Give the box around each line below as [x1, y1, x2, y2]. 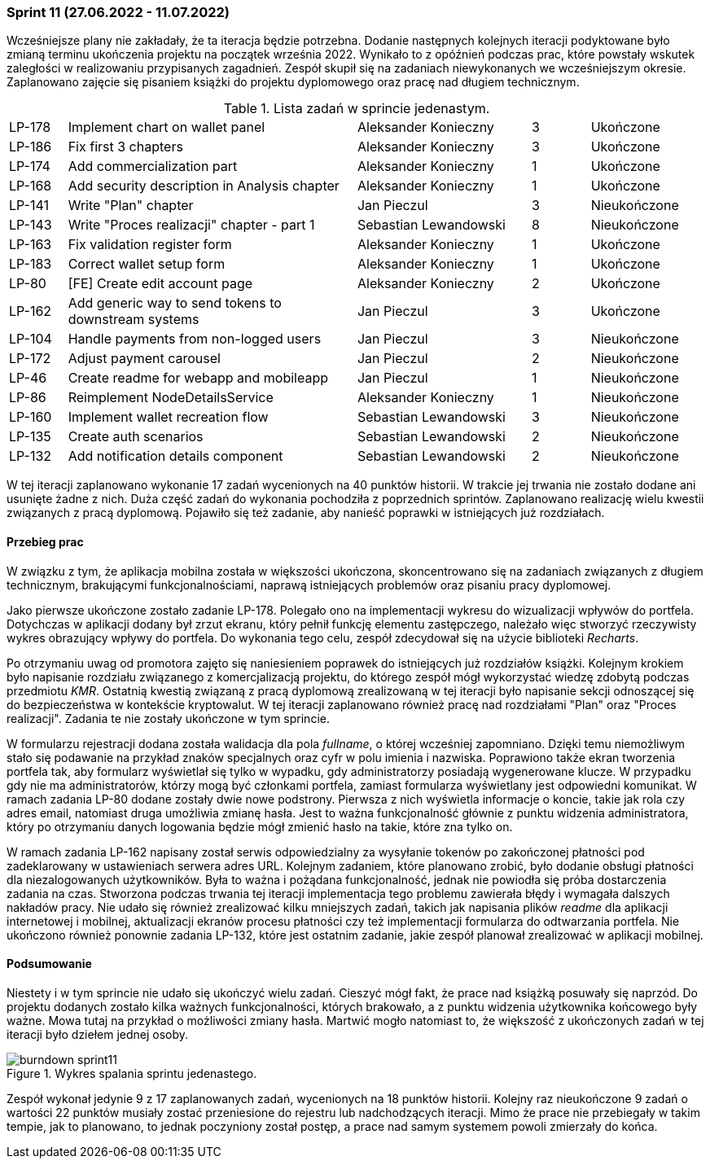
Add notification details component [68, 448, 283, 465]
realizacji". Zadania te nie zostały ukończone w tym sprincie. [7, 711, 330, 725]
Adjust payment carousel [68, 350, 221, 367]
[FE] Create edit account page [68, 275, 253, 292]
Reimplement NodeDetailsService [68, 389, 274, 406]
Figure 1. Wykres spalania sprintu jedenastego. [7, 1066, 257, 1080]
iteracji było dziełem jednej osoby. [7, 1027, 189, 1041]
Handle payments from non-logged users [68, 331, 322, 348]
